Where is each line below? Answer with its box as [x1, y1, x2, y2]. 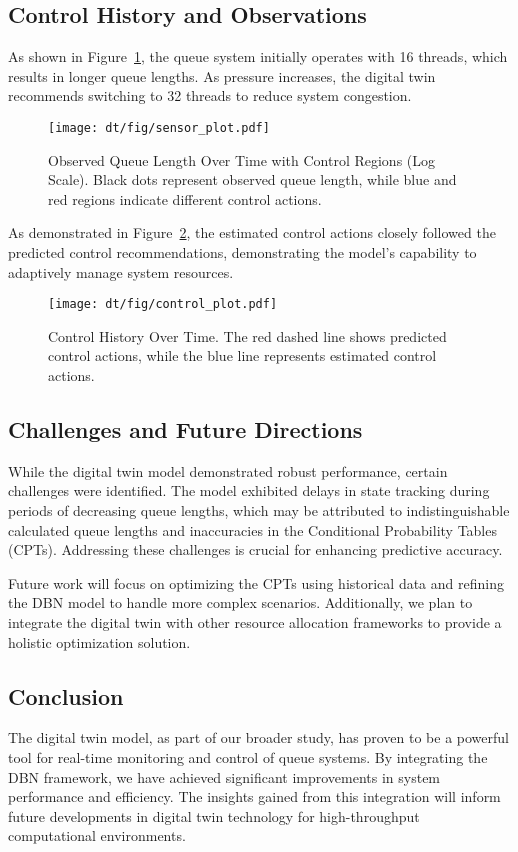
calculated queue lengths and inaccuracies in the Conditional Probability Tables [8, 519, 497, 540]
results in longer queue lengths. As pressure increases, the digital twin [8, 65, 436, 86]
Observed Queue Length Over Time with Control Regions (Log [48, 149, 436, 170]
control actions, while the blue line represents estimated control [48, 345, 437, 366]
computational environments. [8, 825, 186, 846]
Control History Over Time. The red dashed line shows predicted [48, 325, 447, 346]
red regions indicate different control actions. [48, 188, 322, 209]
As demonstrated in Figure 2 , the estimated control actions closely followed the [8, 222, 496, 243]
